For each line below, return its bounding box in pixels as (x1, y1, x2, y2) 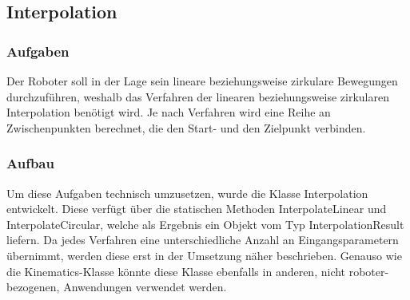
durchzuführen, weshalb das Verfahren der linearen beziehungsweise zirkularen (6, 88, 389, 105)
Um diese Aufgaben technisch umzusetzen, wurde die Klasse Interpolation (6, 184, 368, 201)
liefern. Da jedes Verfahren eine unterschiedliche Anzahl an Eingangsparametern (6, 231, 399, 248)
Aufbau (6, 153, 54, 173)
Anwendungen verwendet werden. (63, 278, 227, 295)
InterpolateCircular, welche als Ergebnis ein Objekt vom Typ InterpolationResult (6, 215, 404, 232)
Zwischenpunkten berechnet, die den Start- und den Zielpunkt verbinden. (6, 119, 366, 136)
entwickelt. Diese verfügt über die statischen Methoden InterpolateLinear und (6, 200, 387, 217)
